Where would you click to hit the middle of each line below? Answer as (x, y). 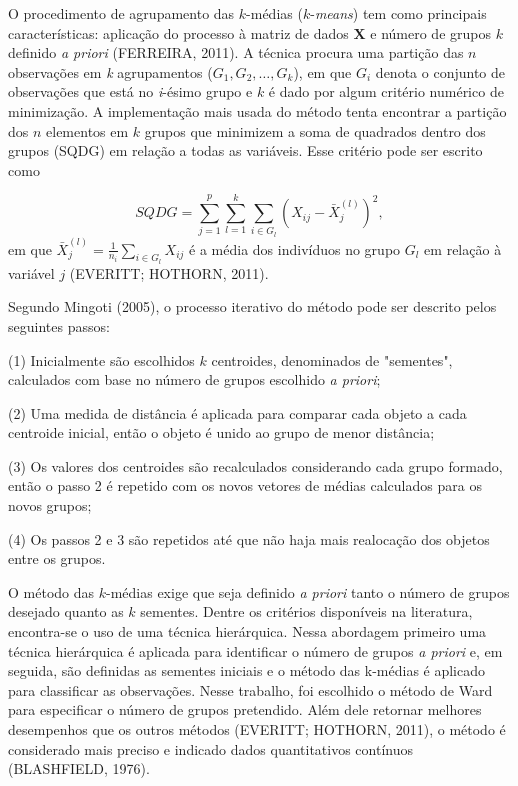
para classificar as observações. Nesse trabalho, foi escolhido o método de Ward (250, 689)
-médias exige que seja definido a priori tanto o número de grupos (307, 591)
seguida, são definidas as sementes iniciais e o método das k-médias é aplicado (247, 670)
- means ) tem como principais (398, 13)
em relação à (463, 248)
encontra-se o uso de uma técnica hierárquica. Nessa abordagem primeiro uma (247, 631)
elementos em (87, 130)
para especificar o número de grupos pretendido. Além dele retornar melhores (245, 709)
